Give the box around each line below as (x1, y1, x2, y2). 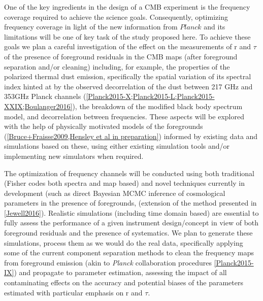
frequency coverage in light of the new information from (4, 21, 178, 32)
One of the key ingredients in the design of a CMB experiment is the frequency (4, 2, 250, 12)
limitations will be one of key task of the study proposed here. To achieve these (4, 31, 251, 42)
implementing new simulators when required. (4, 150, 144, 161)
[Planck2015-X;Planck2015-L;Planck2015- (86, 91, 215, 102)
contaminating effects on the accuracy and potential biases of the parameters (4, 277, 243, 288)
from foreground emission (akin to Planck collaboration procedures (4, 257, 212, 267)
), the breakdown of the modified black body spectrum (72, 101, 243, 111)
